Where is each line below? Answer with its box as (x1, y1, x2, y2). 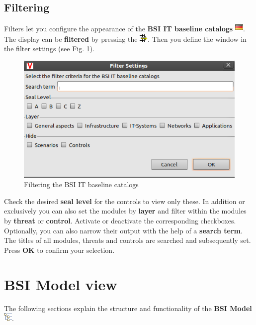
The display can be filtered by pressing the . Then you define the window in (4, 33, 247, 44)
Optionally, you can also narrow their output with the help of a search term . (4, 225, 243, 235)
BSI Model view (4, 274, 117, 294)
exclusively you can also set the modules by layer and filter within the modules (4, 206, 247, 216)
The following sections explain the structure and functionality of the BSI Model (4, 303, 252, 313)
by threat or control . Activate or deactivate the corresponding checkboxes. (4, 216, 236, 226)
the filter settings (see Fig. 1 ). (4, 43, 95, 54)
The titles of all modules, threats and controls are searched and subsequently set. (4, 235, 251, 245)
